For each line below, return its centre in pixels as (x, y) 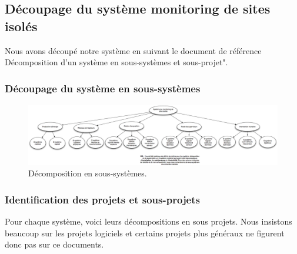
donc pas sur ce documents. (54, 244)
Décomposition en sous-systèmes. (88, 173)
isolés (21, 26)
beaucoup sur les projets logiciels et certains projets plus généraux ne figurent (145, 233)
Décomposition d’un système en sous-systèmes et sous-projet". (116, 62)
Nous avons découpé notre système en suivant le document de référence (133, 50)
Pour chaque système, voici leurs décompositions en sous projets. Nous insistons (148, 221)
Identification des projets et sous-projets (102, 199)
